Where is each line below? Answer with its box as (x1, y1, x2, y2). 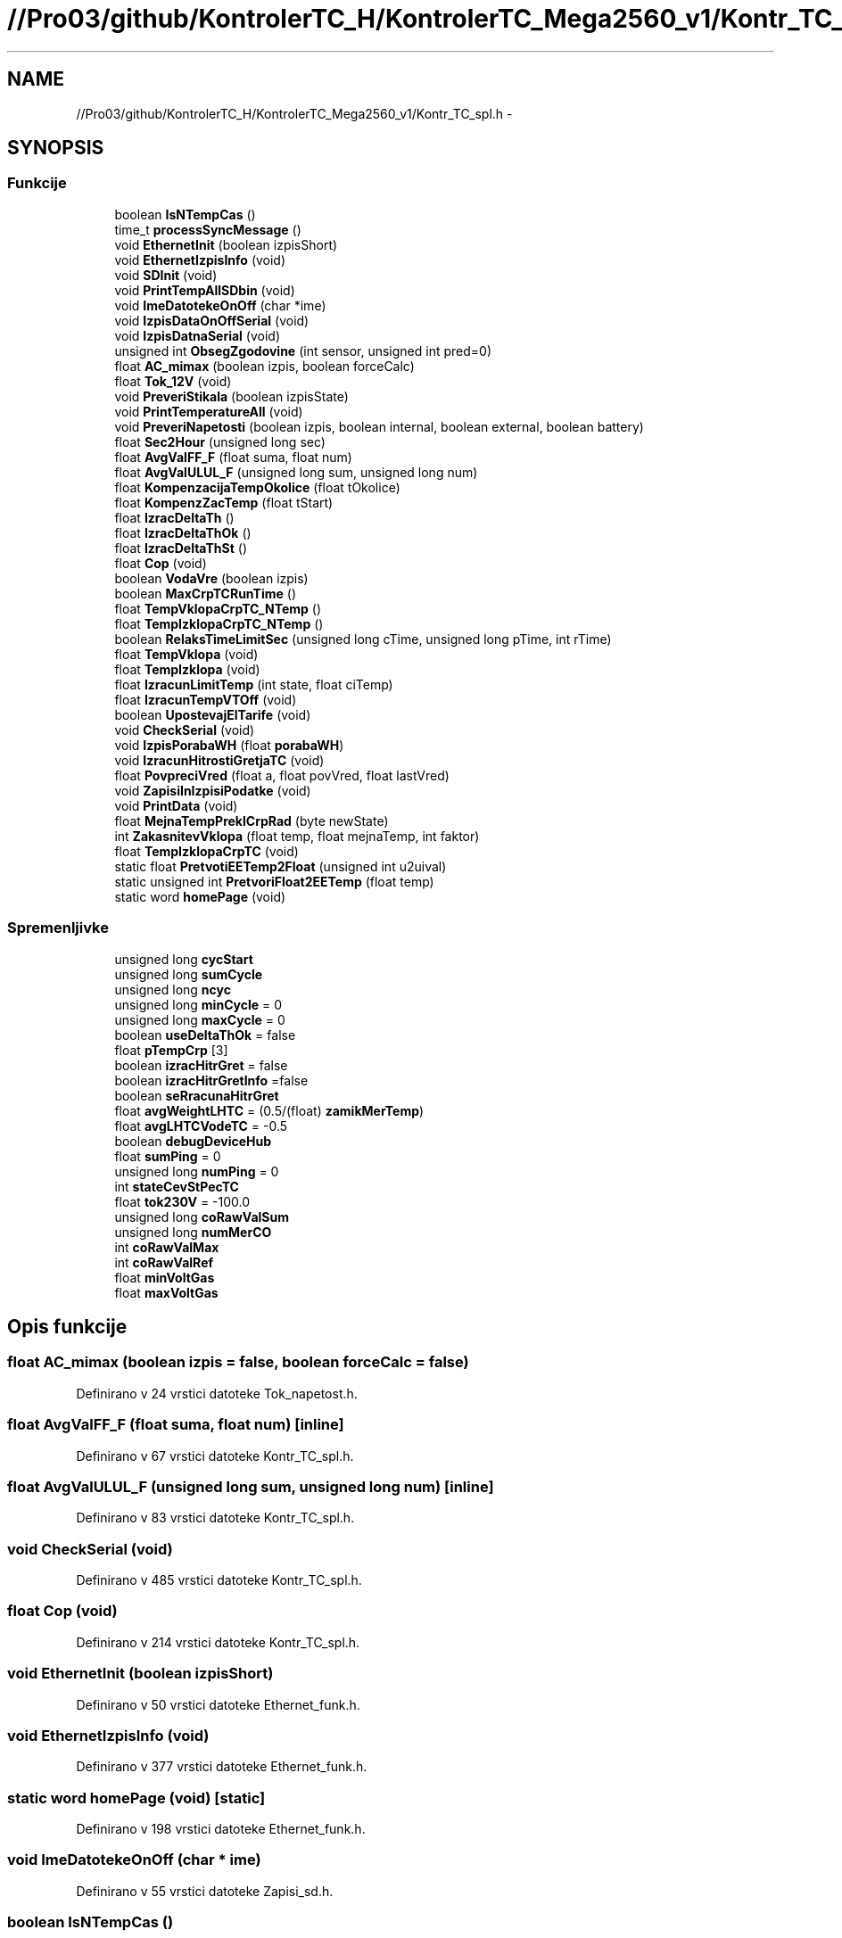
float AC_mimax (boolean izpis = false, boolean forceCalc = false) (7, 1353, 469, 1372)
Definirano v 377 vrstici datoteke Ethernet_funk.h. (76, 1759, 367, 1775)
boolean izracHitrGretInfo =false (114, 1072, 309, 1088)
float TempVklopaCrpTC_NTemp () (114, 600, 322, 616)
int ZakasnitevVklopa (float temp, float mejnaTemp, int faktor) (114, 828, 480, 844)
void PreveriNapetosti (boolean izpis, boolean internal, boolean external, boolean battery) (114, 418, 644, 434)
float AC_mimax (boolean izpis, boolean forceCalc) (114, 358, 415, 374)
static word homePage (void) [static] (7, 1788, 266, 1807)
